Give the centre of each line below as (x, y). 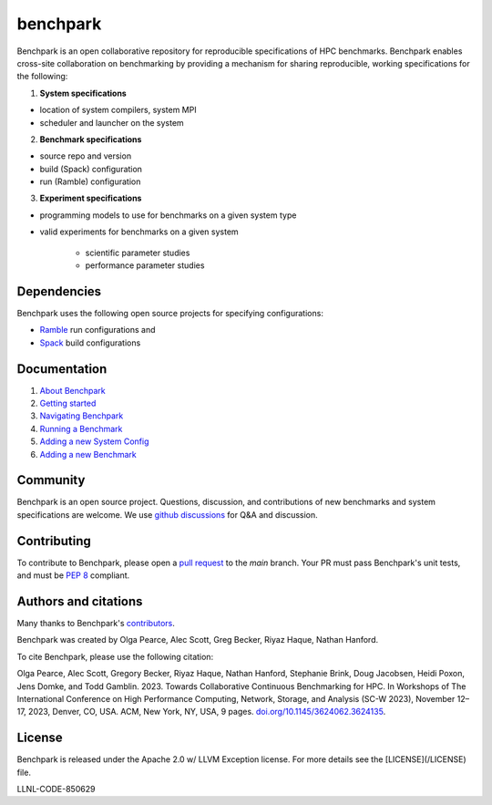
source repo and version (86, 156)
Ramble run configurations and (97, 330)
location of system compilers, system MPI (118, 110)
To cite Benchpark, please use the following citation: (115, 656)
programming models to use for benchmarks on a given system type (168, 215)
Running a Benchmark (81, 428)
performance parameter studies (145, 265)
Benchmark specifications (91, 139)
